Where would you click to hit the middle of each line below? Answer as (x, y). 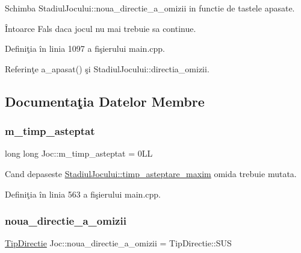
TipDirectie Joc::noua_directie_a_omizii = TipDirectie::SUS (118, 243)
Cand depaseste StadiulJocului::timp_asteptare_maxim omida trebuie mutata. (151, 173)
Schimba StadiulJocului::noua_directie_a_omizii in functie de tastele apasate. (150, 8)
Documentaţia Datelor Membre (105, 101)
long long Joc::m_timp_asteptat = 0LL (79, 153)
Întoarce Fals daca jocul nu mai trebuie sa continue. (101, 28)
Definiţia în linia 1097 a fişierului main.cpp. (85, 48)
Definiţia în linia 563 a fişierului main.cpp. (83, 194)
